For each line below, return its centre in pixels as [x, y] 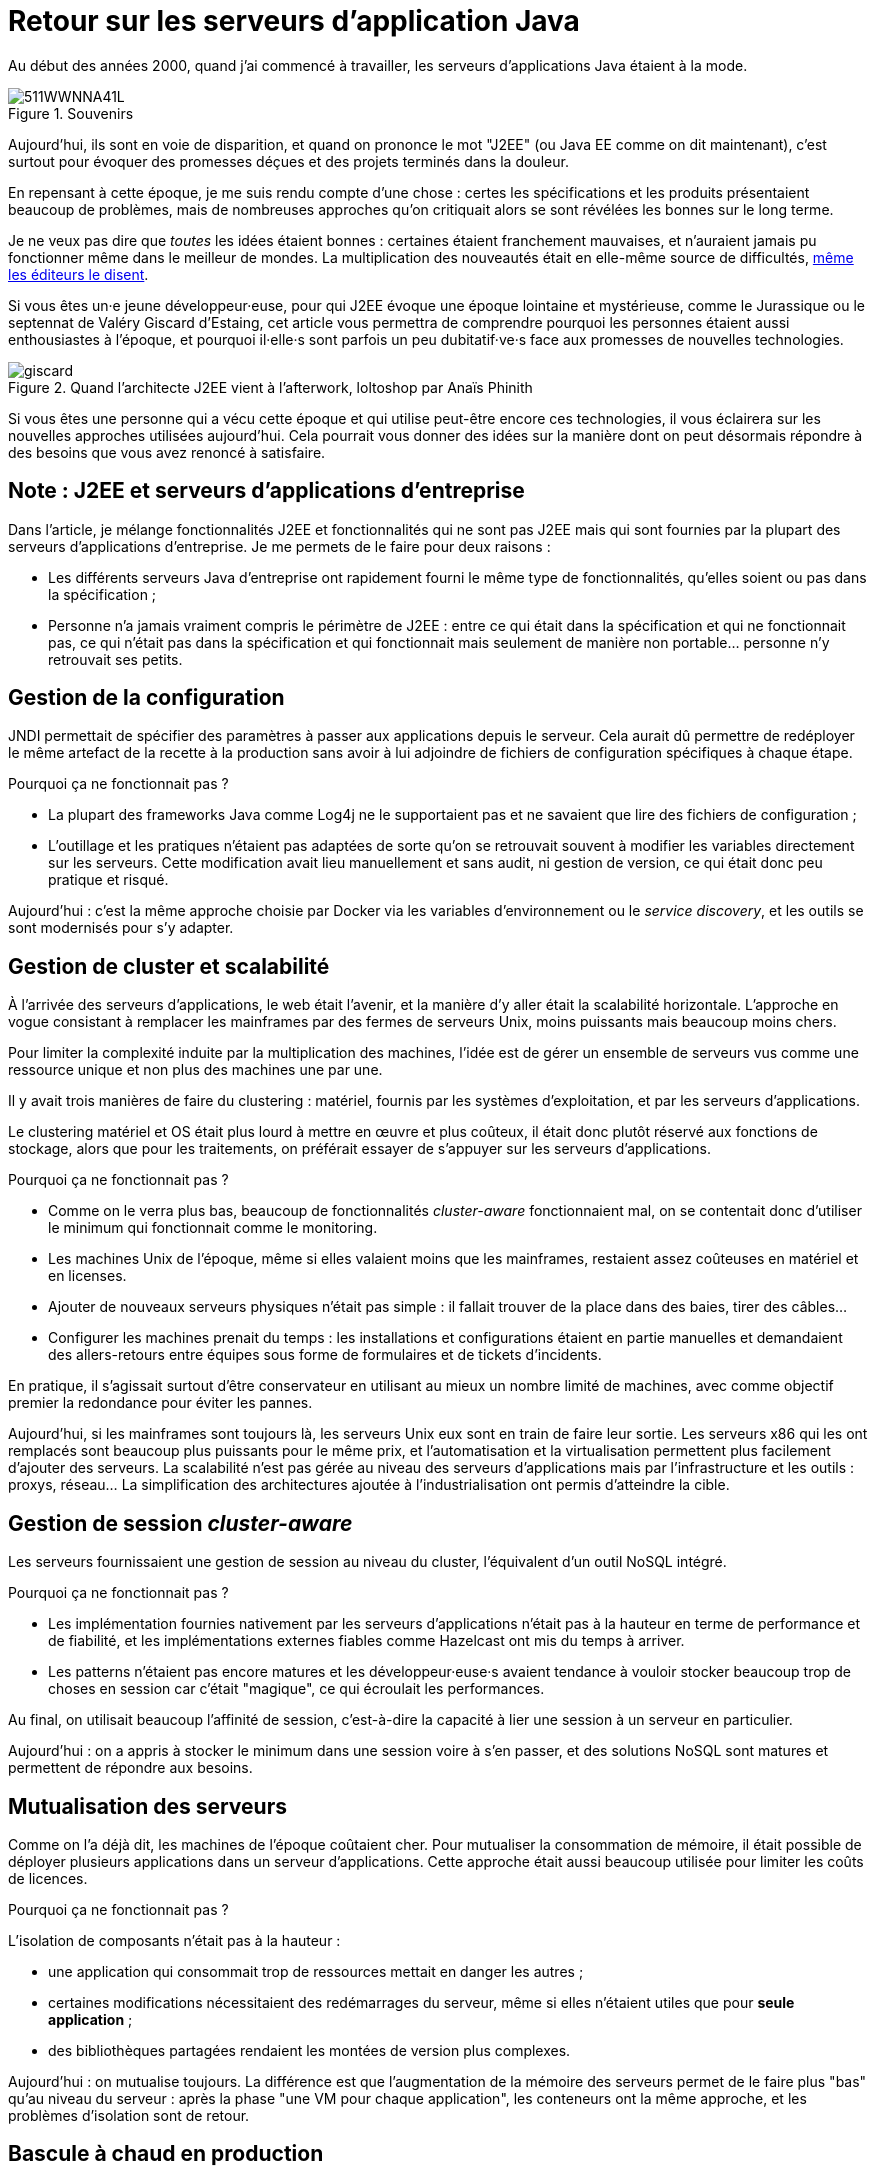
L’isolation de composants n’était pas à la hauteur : [174, 1940]
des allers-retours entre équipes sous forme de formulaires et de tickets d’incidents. [325, 1355]
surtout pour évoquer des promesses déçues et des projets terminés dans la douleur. [288, 161]
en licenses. [87, 1276]
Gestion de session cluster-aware [180, 1523]
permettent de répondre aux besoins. [130, 1768]
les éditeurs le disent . [78, 274]
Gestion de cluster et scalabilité [169, 966]
